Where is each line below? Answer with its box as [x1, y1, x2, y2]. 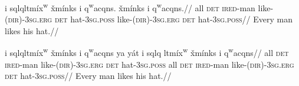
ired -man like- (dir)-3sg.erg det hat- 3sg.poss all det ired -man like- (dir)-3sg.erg [5, 58, 294, 70]
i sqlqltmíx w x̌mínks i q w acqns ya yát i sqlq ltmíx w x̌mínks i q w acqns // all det [5, 45, 289, 59]
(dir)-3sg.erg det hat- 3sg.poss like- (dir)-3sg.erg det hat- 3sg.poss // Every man [5, 13, 293, 25]
